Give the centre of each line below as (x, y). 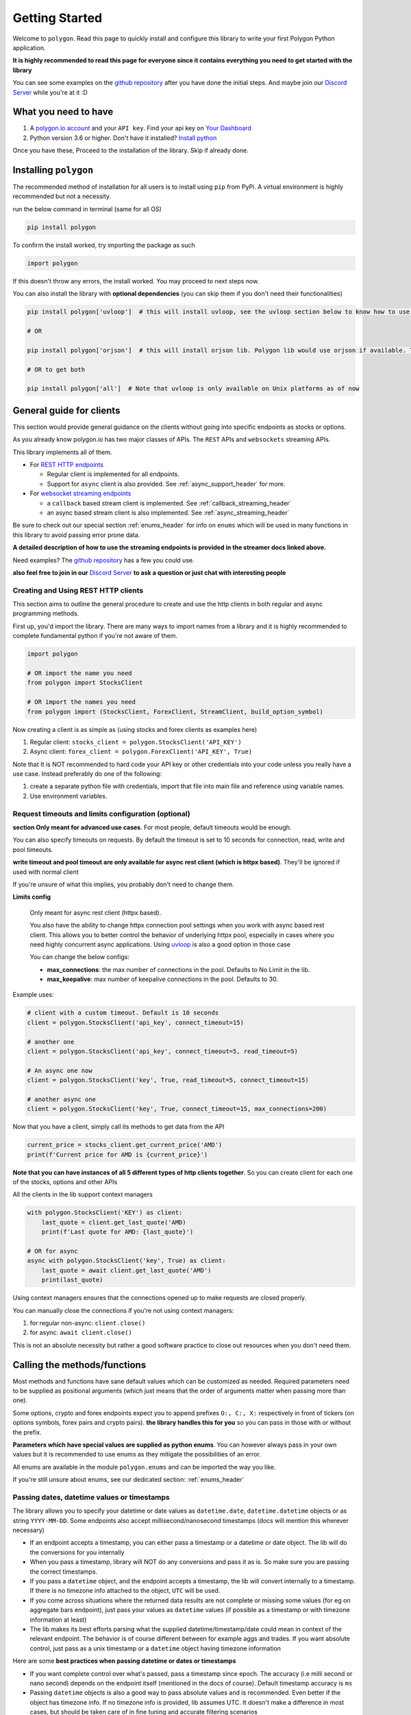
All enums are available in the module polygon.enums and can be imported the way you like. (144, 1467)
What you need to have (63, 112)
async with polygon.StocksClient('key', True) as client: (126, 1261)
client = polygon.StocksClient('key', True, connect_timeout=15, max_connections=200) (177, 1109)
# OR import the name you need (80, 673)
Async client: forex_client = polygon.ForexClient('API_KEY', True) (141, 752)
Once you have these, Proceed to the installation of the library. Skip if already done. (131, 150)
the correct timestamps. (64, 1572)
